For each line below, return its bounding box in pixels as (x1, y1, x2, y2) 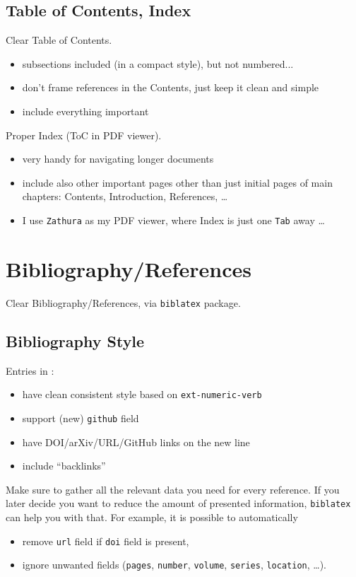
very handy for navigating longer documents (22, 151, 214, 166)
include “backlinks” (22, 458, 106, 473)
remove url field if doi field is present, (22, 533, 189, 548)
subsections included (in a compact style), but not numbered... (22, 56, 294, 71)
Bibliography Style (6, 330, 145, 351)
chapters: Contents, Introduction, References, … (22, 189, 228, 204)
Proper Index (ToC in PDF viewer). (6, 127, 162, 142)
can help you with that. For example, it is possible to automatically (6, 509, 298, 524)
